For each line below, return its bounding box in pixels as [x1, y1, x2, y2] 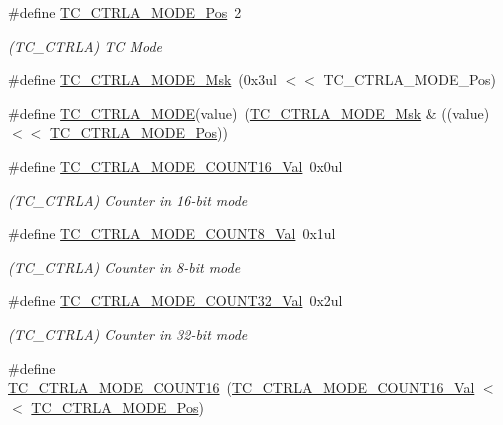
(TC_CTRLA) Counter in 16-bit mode [8, 189, 248, 210]
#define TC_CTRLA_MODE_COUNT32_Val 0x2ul [8, 290, 343, 311]
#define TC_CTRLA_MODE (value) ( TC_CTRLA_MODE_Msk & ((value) [8, 102, 490, 123]
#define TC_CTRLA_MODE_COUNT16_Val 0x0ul [8, 155, 343, 176]
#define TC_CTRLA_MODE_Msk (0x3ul [8, 69, 277, 90]
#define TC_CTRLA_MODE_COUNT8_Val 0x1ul [8, 223, 336, 244]
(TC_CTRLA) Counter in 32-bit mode [8, 323, 248, 344]
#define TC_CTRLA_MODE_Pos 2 [8, 2, 242, 22]
